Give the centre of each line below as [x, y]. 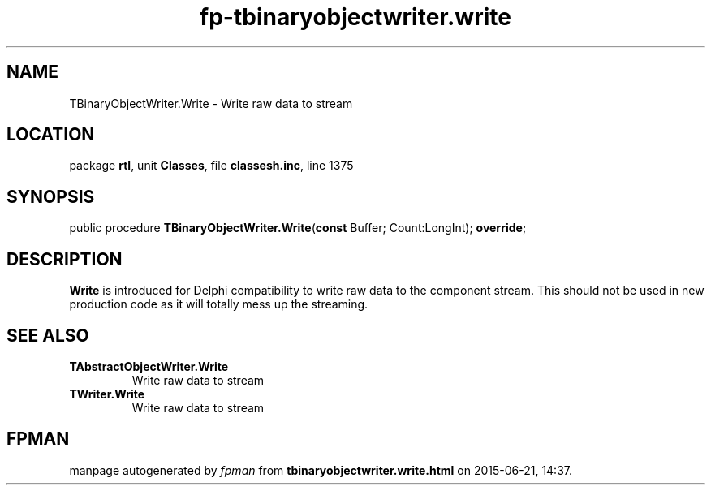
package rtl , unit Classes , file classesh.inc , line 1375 [211, 166]
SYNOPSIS [51, 196]
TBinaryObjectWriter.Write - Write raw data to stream [211, 103]
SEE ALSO [48, 335]
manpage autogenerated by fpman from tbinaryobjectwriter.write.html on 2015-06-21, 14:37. [321, 470]
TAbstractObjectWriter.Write [149, 366]
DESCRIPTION [65, 259]
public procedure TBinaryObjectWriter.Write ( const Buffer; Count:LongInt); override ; [298, 228]
